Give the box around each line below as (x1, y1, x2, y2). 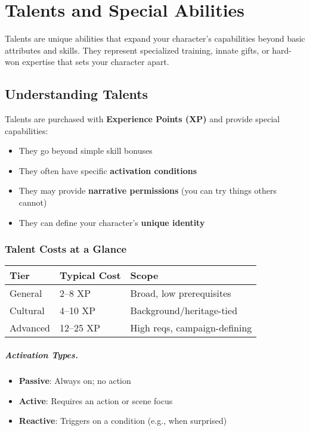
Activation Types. (5, 349, 78, 361)
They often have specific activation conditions (18, 164, 197, 176)
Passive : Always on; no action (18, 374, 131, 387)
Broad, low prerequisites (130, 286, 231, 300)
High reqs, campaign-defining (130, 321, 252, 335)
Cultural (10, 303, 45, 318)
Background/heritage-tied (130, 303, 238, 318)
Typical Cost (60, 268, 121, 283)
